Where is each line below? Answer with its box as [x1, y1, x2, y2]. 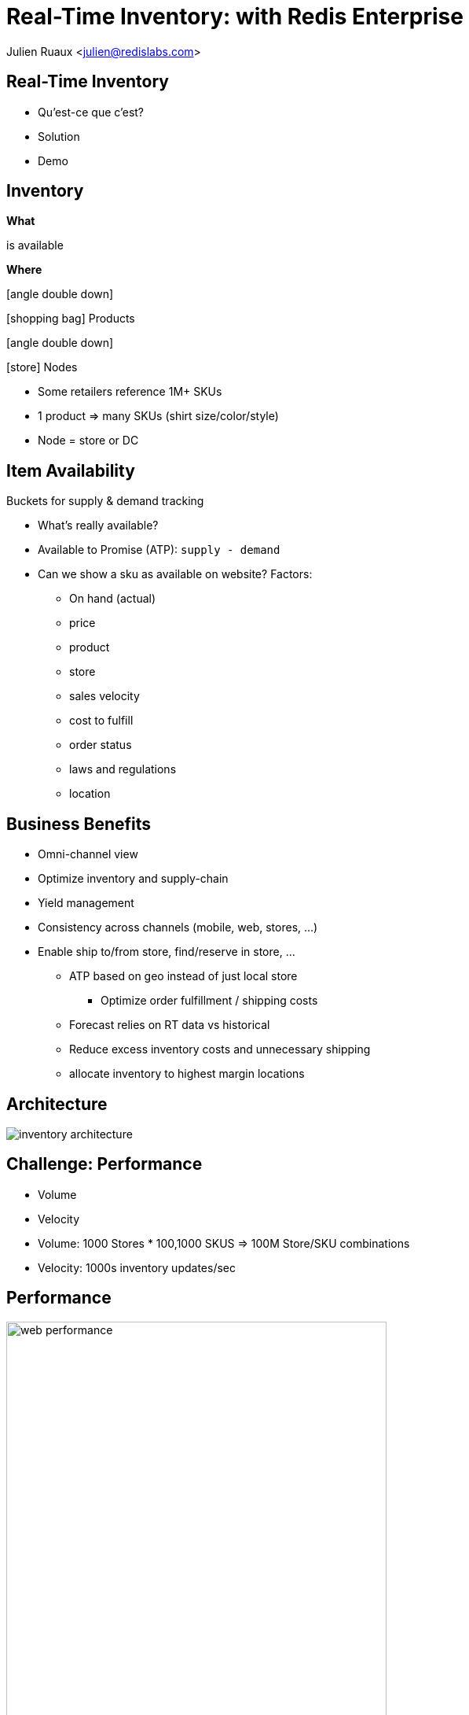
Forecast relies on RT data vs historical [69, 1018, 270, 1032]
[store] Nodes [6, 360, 78, 374]
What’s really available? [38, 518, 159, 533]
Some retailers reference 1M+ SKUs [38, 385, 222, 399]
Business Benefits [6, 813, 152, 834]
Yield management [38, 896, 134, 910]
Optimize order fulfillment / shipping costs [101, 994, 318, 1008]
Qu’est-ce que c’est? [38, 105, 145, 119]
